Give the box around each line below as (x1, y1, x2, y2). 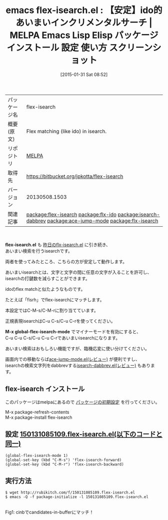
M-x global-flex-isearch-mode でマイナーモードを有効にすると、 (5, 328, 141, 334)
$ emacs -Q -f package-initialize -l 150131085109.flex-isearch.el (5, 494, 149, 499)
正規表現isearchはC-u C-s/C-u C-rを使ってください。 (5, 318, 115, 324)
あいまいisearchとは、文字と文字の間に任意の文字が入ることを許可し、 (5, 269, 152, 275)
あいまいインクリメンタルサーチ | (15, 17, 152, 29)
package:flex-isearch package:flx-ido (26, 211, 116, 218)
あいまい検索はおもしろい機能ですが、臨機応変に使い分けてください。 (5, 345, 150, 351)
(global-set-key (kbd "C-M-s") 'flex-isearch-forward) (5, 457, 122, 462)
